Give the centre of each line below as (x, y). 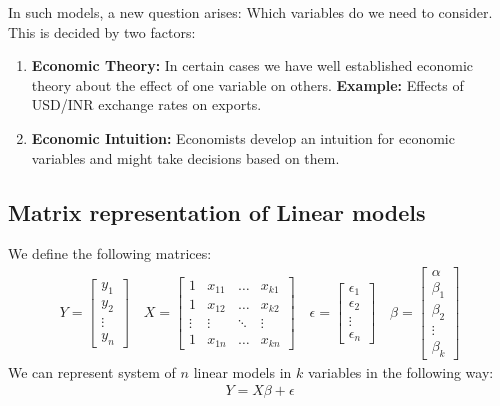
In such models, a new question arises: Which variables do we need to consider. (250, 12)
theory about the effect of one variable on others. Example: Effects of (247, 84)
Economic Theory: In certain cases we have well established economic (252, 65)
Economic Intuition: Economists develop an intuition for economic (243, 137)
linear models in (242, 371)
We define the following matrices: (110, 253)
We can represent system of (92, 371)
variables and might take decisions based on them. (185, 157)
